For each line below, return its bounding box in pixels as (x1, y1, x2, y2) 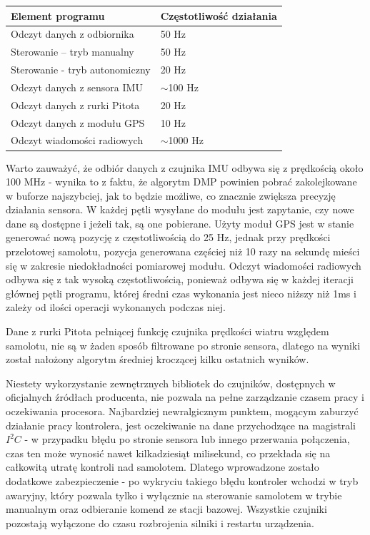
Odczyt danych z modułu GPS (11, 115, 145, 130)
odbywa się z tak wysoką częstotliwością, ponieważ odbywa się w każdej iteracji (6, 272, 354, 287)
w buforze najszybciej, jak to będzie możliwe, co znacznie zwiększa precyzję (6, 188, 336, 203)
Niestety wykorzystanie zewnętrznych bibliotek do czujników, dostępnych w (6, 375, 336, 390)
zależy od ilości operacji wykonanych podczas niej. (6, 300, 226, 315)
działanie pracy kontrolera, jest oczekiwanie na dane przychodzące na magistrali (6, 417, 356, 432)
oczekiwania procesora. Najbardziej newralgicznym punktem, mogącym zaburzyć (6, 404, 359, 418)
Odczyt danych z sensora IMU (11, 79, 143, 94)
